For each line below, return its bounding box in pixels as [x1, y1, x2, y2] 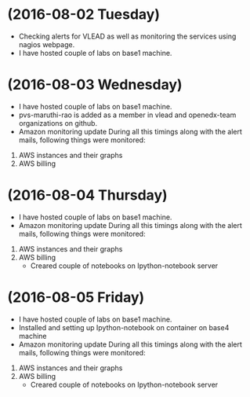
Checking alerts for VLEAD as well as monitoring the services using [18, 31, 237, 41]
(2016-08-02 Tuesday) [7, 6, 161, 24]
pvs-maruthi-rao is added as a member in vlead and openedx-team [18, 110, 237, 119]
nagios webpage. [18, 39, 75, 49]
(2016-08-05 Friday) [7, 289, 145, 306]
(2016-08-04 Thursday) [7, 186, 168, 204]
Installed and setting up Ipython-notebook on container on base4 [18, 322, 230, 332]
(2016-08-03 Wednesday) [7, 76, 183, 94]
